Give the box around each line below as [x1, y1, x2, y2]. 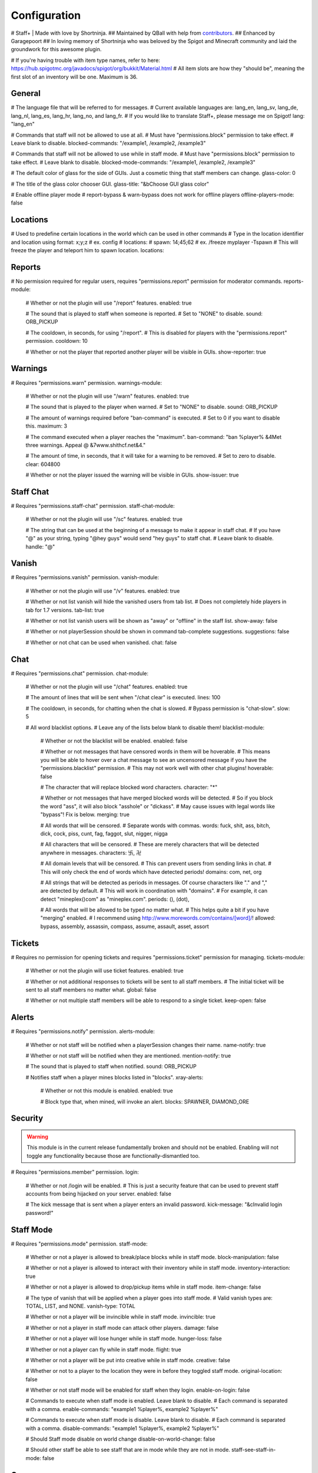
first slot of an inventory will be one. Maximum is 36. [11, 73, 138, 80]
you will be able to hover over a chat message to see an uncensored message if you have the [40, 756, 267, 763]
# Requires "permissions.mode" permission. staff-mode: [11, 1240, 148, 1247]
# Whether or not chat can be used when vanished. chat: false [25, 639, 177, 646]
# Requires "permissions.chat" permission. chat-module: [11, 669, 149, 677]
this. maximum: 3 [25, 422, 68, 430]
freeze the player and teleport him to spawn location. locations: [11, 247, 164, 253]
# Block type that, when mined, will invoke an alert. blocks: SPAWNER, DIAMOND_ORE [40, 1098, 250, 1105]
